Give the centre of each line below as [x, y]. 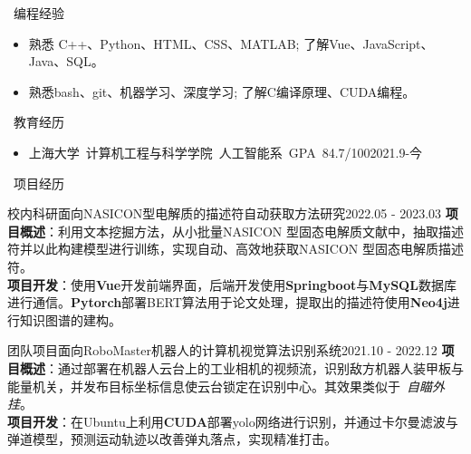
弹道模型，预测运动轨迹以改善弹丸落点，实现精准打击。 [172, 439]
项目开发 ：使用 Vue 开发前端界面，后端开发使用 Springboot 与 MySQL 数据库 [232, 284]
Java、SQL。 [66, 61]
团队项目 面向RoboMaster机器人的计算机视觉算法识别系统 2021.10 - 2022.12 [222, 350]
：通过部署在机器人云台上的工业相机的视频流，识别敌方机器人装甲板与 [255, 367]
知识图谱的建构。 [70, 319]
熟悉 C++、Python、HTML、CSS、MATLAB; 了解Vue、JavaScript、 [231, 43]
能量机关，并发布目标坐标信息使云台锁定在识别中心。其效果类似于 [204, 386]
